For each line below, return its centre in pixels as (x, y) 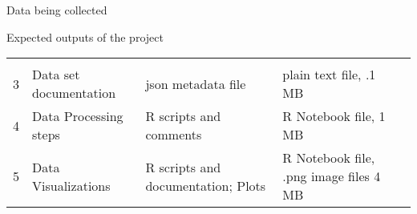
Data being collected (57, 10)
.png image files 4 (332, 176)
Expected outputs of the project (85, 36)
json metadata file (196, 83)
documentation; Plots (206, 185)
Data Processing (78, 116)
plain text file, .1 (329, 75)
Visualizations (71, 185)
